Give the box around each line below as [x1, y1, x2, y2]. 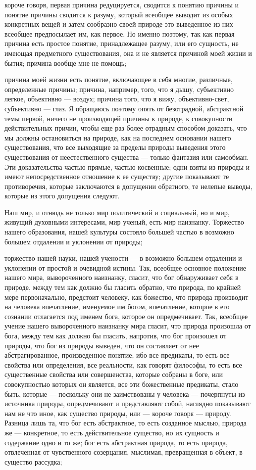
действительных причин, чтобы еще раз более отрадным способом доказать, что [4, 123, 247, 133]
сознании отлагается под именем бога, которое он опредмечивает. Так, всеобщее [4, 311, 248, 321]
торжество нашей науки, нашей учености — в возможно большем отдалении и [4, 253, 242, 263]
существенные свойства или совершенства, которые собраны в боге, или [4, 369, 223, 379]
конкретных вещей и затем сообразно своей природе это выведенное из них [4, 19, 233, 29]
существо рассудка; [4, 456, 62, 467]
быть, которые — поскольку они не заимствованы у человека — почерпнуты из [4, 388, 245, 399]
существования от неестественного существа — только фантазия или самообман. [4, 151, 249, 162]
